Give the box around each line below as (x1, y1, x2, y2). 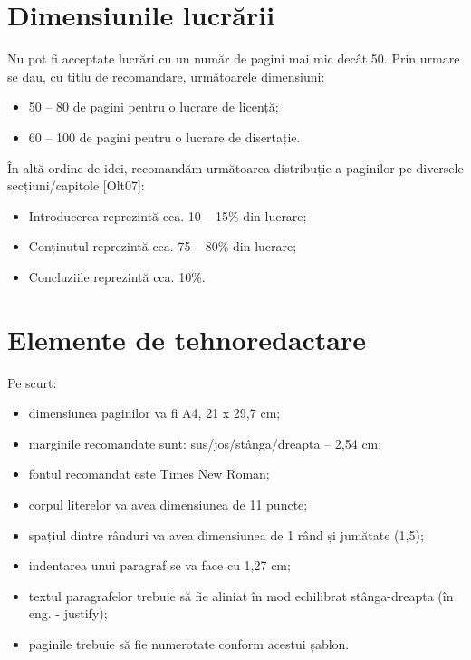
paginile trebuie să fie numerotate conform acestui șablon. (28, 634, 350, 653)
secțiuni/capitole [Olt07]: (7, 176, 145, 195)
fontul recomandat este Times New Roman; (28, 464, 270, 483)
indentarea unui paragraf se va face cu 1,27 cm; (28, 556, 291, 575)
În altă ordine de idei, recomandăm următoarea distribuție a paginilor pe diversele (7, 158, 464, 177)
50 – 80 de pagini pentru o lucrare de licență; (28, 97, 279, 116)
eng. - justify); (28, 604, 108, 623)
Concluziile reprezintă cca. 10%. (28, 267, 206, 286)
